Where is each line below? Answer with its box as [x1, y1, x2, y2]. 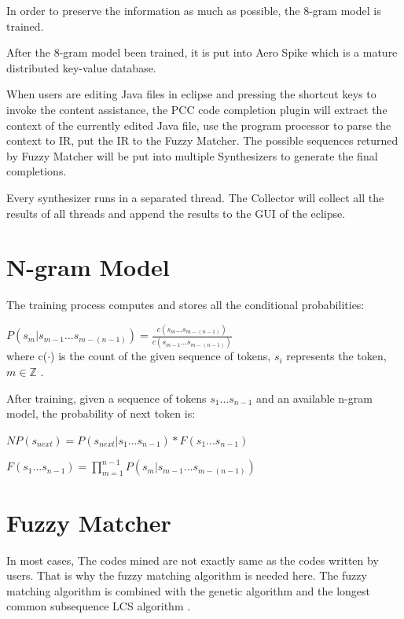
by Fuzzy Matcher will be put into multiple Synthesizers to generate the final [6, 147, 378, 164]
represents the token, [286, 348, 387, 364]
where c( [6, 348, 48, 364]
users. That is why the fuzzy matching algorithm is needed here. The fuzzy [6, 567, 367, 584]
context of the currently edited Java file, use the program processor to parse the [6, 116, 391, 133]
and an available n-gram [256, 389, 373, 406]
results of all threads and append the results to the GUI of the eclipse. [6, 204, 346, 221]
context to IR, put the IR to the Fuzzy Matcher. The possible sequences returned [6, 132, 398, 149]
